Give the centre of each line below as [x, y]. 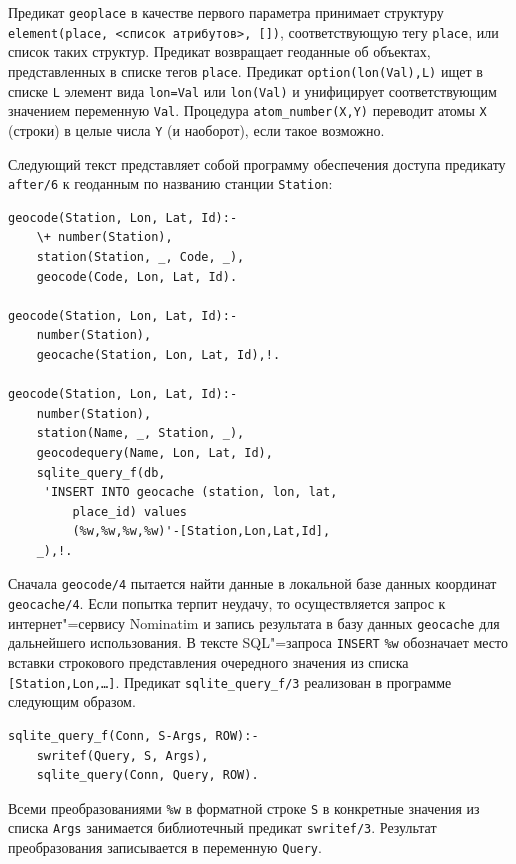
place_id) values [129, 511]
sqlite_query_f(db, [101, 472]
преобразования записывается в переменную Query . [165, 847]
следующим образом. [72, 701]
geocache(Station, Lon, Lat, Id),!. [158, 354]
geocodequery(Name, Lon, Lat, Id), [154, 452]
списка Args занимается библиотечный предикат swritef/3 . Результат [222, 827]
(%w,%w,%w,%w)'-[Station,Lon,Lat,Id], [201, 531]
